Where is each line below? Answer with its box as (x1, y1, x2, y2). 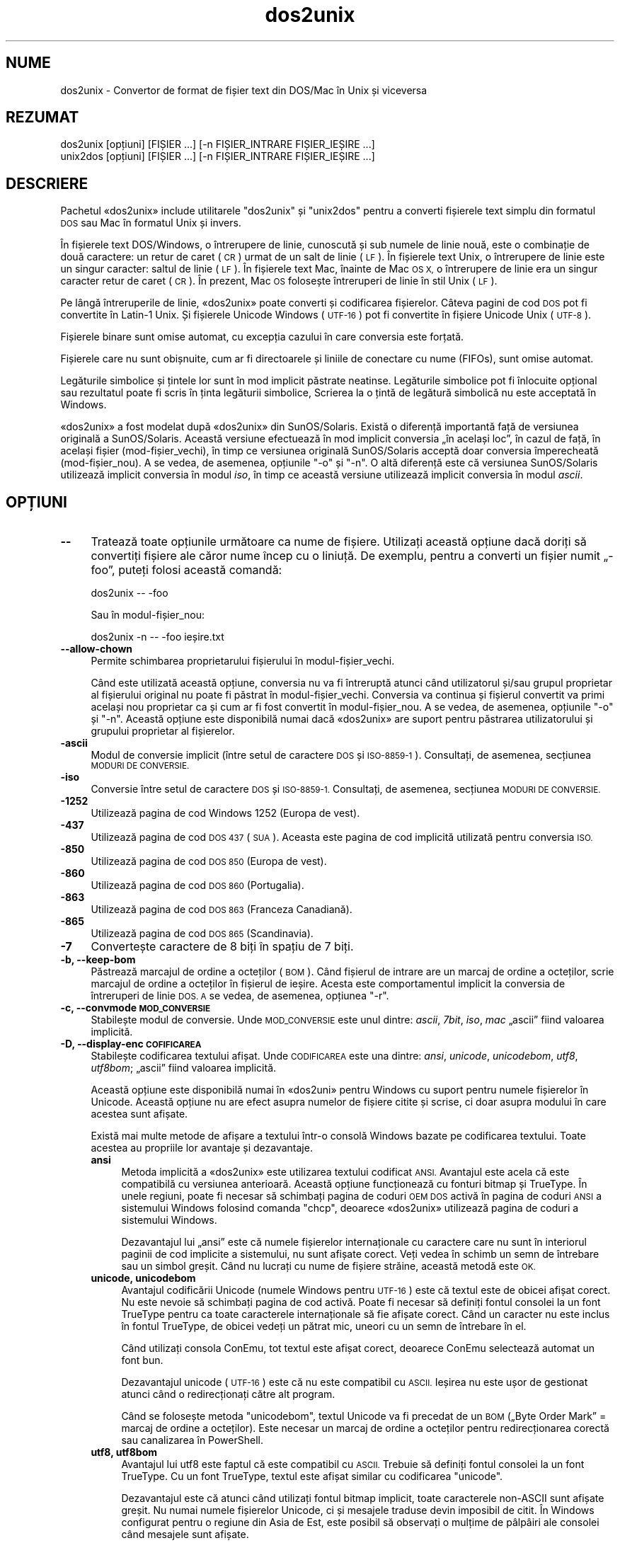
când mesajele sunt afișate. (121, 1528, 249, 1541)
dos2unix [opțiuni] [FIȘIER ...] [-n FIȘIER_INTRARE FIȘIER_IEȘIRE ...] (60, 138, 375, 151)
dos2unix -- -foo (91, 587, 168, 600)
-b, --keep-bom (60, 953, 136, 966)
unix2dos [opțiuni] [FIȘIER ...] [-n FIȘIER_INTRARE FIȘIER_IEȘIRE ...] (60, 150, 375, 163)
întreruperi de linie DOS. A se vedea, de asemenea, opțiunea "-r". (91, 990, 389, 1002)
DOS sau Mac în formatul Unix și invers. (60, 217, 241, 229)
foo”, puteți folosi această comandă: (91, 563, 282, 578)
